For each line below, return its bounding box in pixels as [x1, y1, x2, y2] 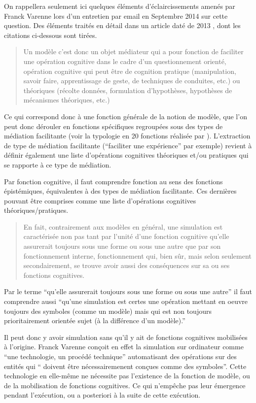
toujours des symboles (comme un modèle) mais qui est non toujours [4, 305, 212, 316]
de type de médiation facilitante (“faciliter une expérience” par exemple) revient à [4, 140, 252, 150]
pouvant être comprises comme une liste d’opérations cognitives [4, 195, 196, 205]
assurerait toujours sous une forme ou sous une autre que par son [23, 241, 221, 251]
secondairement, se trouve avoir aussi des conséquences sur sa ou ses [23, 260, 230, 270]
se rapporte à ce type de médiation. [4, 159, 111, 169]
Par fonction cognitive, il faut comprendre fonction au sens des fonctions [4, 176, 223, 186]
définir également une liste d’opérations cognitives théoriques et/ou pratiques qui [4, 150, 249, 160]
